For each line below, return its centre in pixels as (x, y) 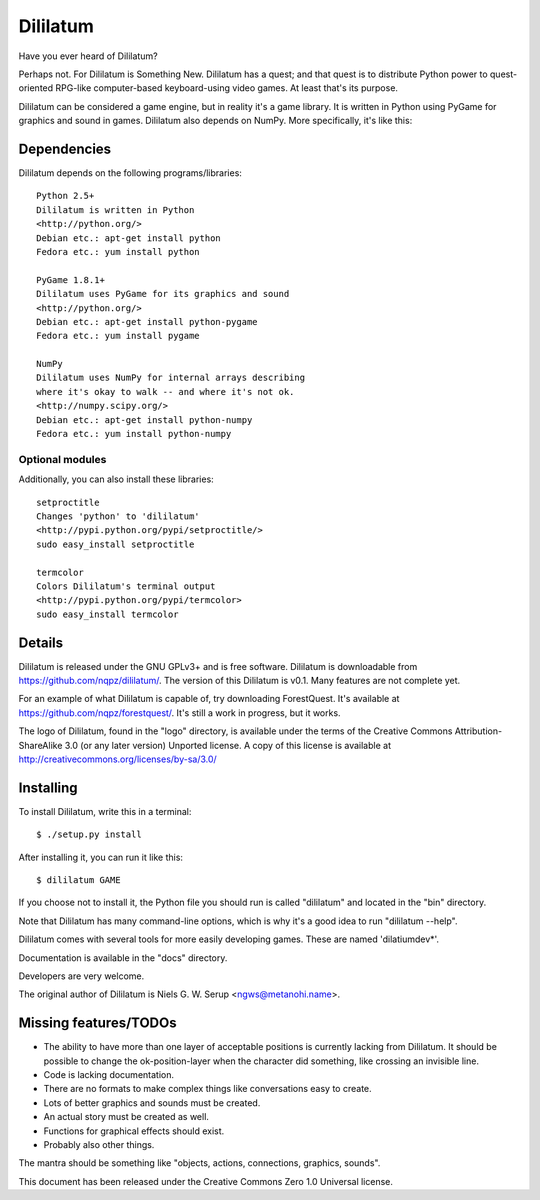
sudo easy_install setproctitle (115, 544)
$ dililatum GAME (78, 880)
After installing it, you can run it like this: (101, 857)
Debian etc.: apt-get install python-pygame (147, 321)
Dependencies (65, 148)
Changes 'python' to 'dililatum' (118, 516)
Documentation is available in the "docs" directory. (123, 957)
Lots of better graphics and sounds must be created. (152, 1102)
